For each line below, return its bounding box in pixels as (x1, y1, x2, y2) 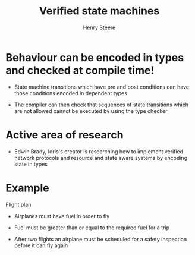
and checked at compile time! (5, 64, 155, 77)
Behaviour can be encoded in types (5, 51, 184, 64)
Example (5, 181, 49, 194)
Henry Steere (83, 24, 116, 31)
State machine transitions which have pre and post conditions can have (14, 83, 190, 90)
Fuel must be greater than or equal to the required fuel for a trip (14, 224, 170, 231)
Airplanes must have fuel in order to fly (14, 212, 110, 219)
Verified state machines (39, 4, 160, 18)
